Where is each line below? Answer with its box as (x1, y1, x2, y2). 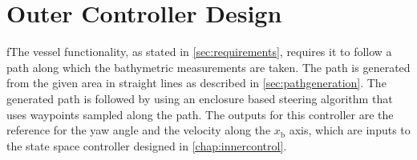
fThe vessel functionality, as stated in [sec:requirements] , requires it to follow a (6, 43, 392, 60)
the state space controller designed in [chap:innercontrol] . (6, 137, 287, 154)
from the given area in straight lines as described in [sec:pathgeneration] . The (6, 74, 387, 91)
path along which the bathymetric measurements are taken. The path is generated (6, 58, 411, 75)
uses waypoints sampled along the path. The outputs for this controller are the (6, 106, 394, 122)
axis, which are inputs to (289, 122, 411, 138)
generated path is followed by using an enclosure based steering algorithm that (6, 90, 393, 106)
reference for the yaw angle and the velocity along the (6, 122, 271, 138)
